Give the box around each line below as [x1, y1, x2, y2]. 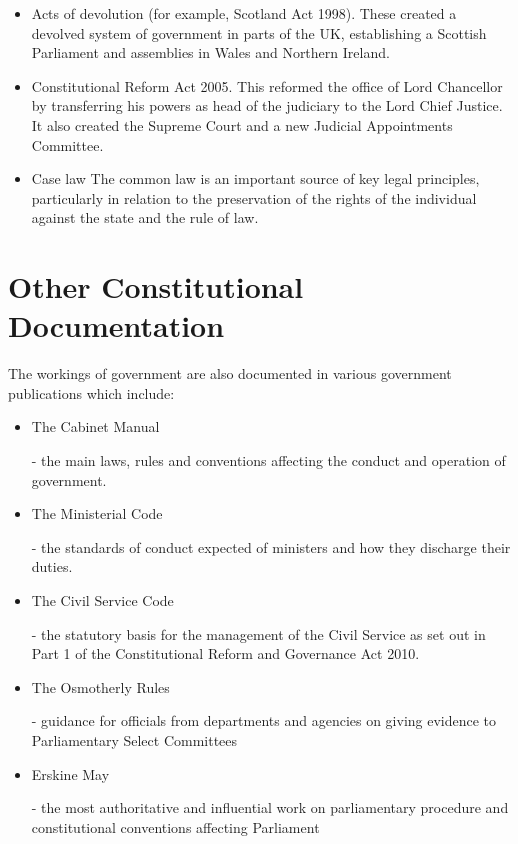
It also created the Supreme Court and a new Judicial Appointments [31, 114, 453, 135]
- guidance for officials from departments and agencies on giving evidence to [31, 710, 497, 731]
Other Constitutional [8, 266, 304, 307]
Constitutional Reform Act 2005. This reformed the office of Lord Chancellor [31, 75, 503, 96]
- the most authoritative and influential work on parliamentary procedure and [31, 797, 509, 818]
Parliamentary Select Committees [31, 729, 238, 750]
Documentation [8, 305, 225, 346]
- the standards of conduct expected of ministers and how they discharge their [31, 536, 511, 557]
